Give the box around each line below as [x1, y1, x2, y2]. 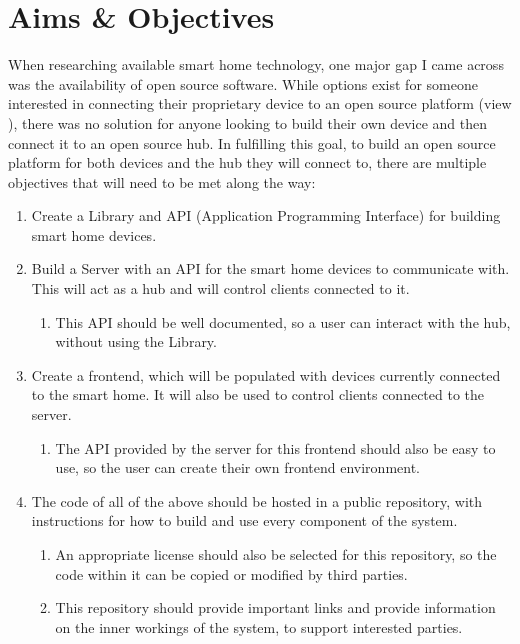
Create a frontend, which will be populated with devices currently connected [31, 364, 501, 385]
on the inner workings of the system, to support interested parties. [55, 616, 463, 637]
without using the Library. [55, 331, 217, 352]
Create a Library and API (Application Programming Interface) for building [31, 205, 501, 226]
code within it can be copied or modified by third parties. [55, 563, 408, 584]
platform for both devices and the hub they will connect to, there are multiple [8, 152, 487, 173]
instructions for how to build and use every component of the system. [31, 510, 458, 531]
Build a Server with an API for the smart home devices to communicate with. [31, 258, 510, 279]
